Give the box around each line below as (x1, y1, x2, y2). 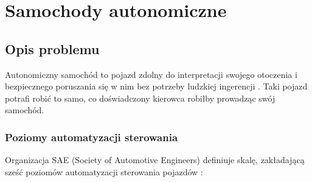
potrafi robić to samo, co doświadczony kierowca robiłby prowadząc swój (5, 91, 276, 104)
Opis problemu (5, 39, 100, 58)
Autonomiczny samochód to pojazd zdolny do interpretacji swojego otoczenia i (5, 68, 297, 80)
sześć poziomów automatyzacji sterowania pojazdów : (5, 165, 203, 178)
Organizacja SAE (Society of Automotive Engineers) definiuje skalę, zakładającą (5, 153, 305, 166)
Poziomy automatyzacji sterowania (5, 129, 178, 144)
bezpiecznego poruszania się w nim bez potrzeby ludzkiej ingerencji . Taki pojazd (5, 80, 308, 93)
